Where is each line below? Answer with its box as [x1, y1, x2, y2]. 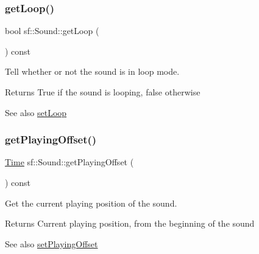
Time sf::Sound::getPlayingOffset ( [5, 156, 134, 168]
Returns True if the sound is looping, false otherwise [5, 86, 200, 98]
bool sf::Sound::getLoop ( [5, 24, 99, 37]
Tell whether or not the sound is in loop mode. [5, 65, 180, 78]
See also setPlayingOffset [5, 237, 98, 250]
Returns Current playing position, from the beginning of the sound [5, 217, 255, 230]
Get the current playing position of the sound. [5, 196, 177, 209]
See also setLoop [5, 106, 67, 118]
